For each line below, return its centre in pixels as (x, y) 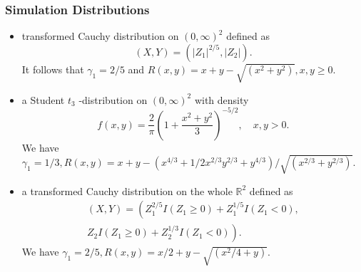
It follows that (53, 69)
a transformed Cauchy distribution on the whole (127, 190)
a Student (43, 99)
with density (222, 99)
